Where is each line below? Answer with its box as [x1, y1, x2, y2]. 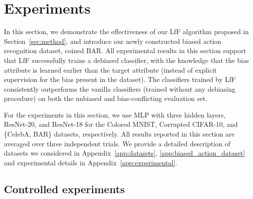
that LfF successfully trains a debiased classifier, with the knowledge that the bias [4, 55, 249, 65]
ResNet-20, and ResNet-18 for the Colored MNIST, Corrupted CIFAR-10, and [4, 119, 238, 129]
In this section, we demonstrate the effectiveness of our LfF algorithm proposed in [4, 26, 249, 37]
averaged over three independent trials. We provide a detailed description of [4, 138, 231, 148]
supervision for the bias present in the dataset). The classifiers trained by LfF [4, 74, 236, 84]
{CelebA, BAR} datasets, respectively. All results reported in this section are [4, 129, 235, 139]
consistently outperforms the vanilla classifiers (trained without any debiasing [4, 83, 235, 94]
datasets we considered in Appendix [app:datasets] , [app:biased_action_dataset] [4, 148, 245, 158]
